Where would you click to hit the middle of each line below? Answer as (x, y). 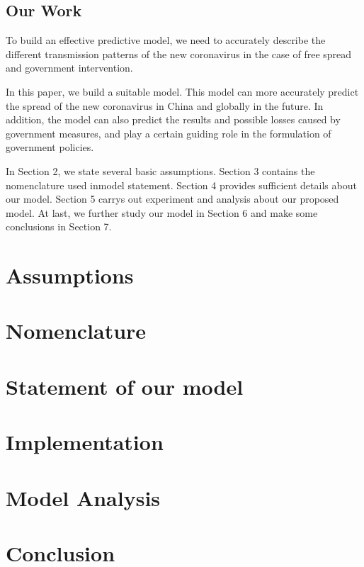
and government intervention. (69, 68)
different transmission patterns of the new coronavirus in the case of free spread (179, 54)
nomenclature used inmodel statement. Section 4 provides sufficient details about (181, 185)
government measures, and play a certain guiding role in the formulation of (169, 133)
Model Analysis (83, 497)
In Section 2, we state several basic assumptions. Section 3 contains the (160, 170)
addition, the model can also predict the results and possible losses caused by (173, 119)
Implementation (85, 442)
